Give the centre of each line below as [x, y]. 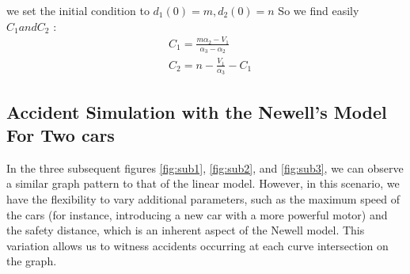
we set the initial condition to [78, 10]
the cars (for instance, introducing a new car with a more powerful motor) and [197, 214]
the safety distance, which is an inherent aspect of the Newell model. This [186, 230]
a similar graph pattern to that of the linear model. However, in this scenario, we [203, 183]
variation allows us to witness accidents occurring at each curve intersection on [197, 245]
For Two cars [61, 134]
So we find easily [319, 10]
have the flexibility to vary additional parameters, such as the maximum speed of [203, 198]
